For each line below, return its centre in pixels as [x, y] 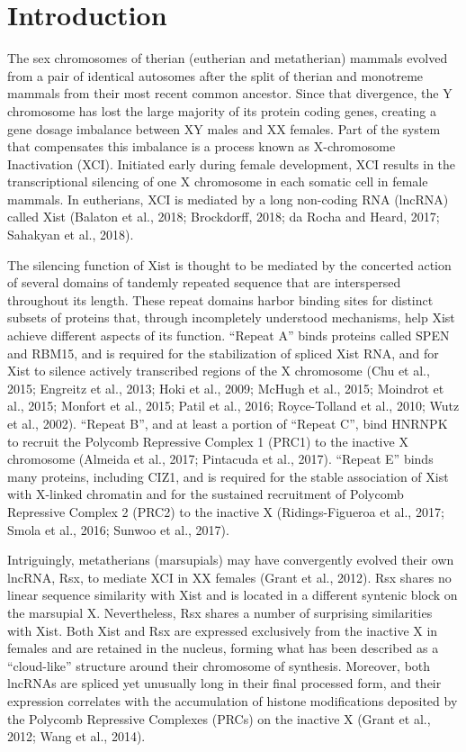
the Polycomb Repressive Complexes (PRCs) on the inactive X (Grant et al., [219, 718]
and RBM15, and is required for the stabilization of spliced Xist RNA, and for [223, 353]
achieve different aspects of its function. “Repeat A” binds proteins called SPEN [229, 335]
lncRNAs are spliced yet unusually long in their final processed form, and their [224, 683]
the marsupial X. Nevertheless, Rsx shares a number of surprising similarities [220, 612]
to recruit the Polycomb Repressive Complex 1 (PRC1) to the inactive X [208, 441]
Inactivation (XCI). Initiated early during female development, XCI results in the [232, 163]
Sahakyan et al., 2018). [71, 235]
